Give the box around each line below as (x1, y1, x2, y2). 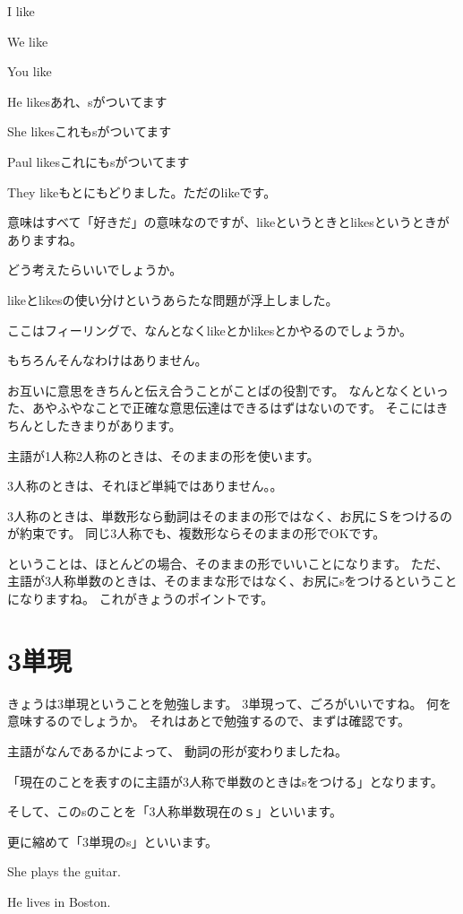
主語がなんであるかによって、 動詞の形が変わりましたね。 (7, 741, 348, 760)
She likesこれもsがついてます (7, 122, 172, 141)
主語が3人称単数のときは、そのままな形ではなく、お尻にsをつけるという (7, 571, 433, 590)
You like (7, 62, 52, 81)
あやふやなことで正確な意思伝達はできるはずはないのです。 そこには (31, 398, 436, 417)
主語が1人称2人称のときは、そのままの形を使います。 (7, 446, 320, 465)
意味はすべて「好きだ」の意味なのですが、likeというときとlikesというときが (7, 213, 450, 231)
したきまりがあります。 (44, 415, 182, 434)
